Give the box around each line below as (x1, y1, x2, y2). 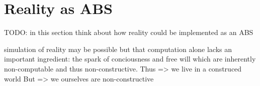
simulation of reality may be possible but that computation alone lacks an (4, 43, 232, 54)
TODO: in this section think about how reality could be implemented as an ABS (4, 27, 253, 37)
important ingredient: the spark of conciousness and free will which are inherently (4, 53, 256, 64)
